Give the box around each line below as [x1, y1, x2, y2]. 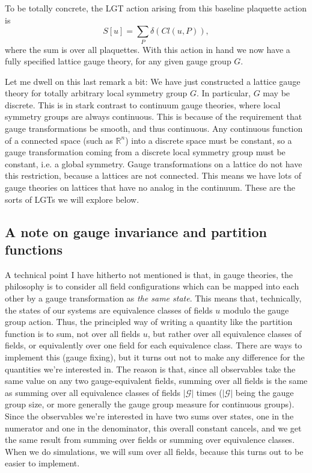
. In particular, [197, 87, 251, 99]
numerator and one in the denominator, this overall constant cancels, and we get [5, 421, 302, 434]
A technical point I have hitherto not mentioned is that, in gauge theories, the [5, 268, 293, 280]
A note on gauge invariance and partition [5, 222, 267, 241]
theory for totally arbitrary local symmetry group [5, 87, 188, 99]
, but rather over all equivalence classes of [147, 327, 302, 339]
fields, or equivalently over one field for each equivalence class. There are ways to [5, 339, 302, 351]
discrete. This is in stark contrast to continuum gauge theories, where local [5, 98, 281, 111]
